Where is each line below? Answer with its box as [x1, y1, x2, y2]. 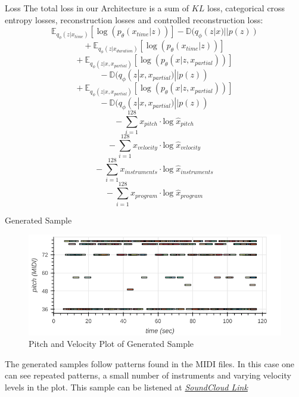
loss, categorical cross [207, 2, 285, 14]
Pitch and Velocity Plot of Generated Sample [29, 337, 194, 350]
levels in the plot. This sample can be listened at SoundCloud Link [5, 380, 248, 393]
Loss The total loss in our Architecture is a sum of [5, 2, 189, 14]
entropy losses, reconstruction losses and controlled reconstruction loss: [5, 13, 263, 26]
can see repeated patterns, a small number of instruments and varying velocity [5, 369, 291, 382]
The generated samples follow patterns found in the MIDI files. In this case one [5, 357, 295, 370]
